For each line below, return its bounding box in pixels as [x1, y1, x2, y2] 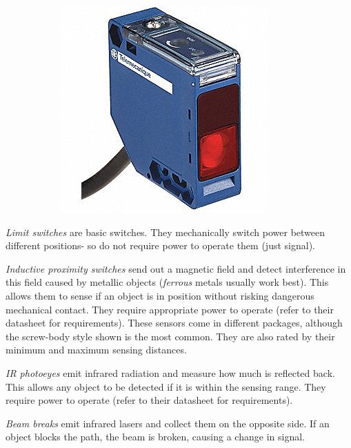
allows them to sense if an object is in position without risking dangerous [6, 288, 314, 302]
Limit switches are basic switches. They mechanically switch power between [6, 224, 325, 239]
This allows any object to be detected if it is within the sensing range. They [6, 379, 326, 393]
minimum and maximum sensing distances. [6, 342, 187, 357]
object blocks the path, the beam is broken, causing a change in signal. [6, 429, 305, 444]
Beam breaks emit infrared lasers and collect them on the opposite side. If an [6, 416, 330, 430]
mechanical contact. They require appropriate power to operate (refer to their [6, 302, 334, 316]
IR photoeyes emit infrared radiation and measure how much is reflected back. [6, 365, 335, 380]
